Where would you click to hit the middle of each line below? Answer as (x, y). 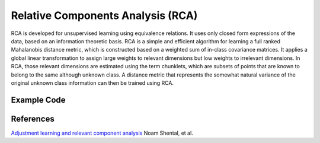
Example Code (38, 100)
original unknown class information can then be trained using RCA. (92, 82)
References (33, 119)
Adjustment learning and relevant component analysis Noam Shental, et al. (102, 133)
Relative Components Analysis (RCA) (104, 15)
